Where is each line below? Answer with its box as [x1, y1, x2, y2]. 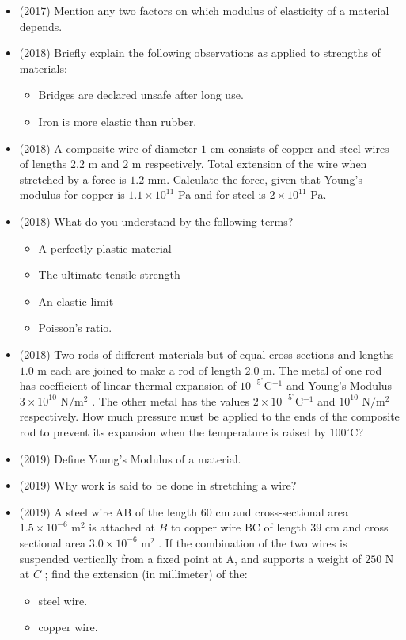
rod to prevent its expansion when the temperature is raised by [19, 424, 326, 440]
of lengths [19, 155, 67, 172]
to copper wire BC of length [170, 519, 307, 535]
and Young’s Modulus [286, 377, 393, 394]
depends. [19, 17, 63, 34]
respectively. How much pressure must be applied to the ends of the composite [19, 408, 400, 425]
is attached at [89, 519, 155, 535]
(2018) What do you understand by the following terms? [19, 212, 294, 229]
